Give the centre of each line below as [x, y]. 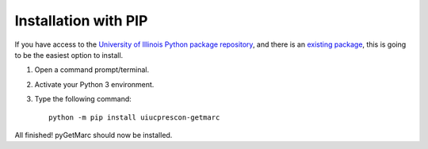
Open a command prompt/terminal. [92, 70]
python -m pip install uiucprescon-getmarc [134, 117]
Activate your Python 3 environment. [94, 84]
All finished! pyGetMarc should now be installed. [94, 135]
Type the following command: [83, 99]
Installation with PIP [81, 21]
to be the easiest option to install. [69, 55]
